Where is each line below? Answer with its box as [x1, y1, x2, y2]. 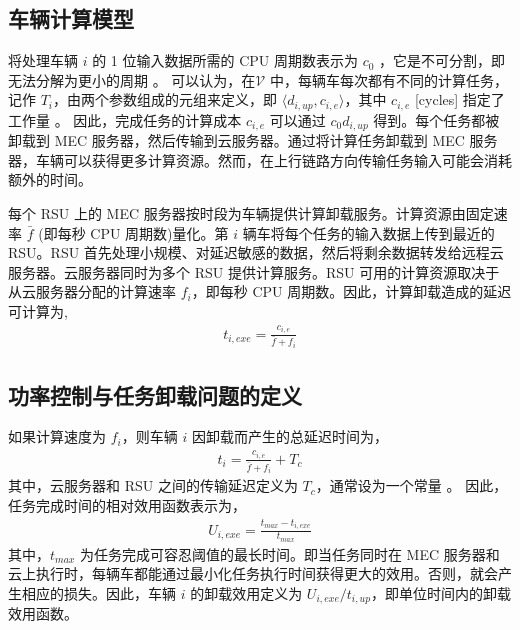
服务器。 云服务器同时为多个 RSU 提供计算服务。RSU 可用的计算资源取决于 [8, 261, 500, 282]
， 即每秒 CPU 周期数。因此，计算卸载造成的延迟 [191, 281, 512, 302]
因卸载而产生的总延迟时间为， [191, 426, 388, 447]
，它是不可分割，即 [379, 50, 506, 71]
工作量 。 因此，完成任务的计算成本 [8, 109, 242, 130]
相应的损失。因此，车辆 [21, 583, 176, 604]
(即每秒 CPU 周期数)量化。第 [38, 222, 229, 243]
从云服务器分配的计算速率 [8, 281, 176, 302]
